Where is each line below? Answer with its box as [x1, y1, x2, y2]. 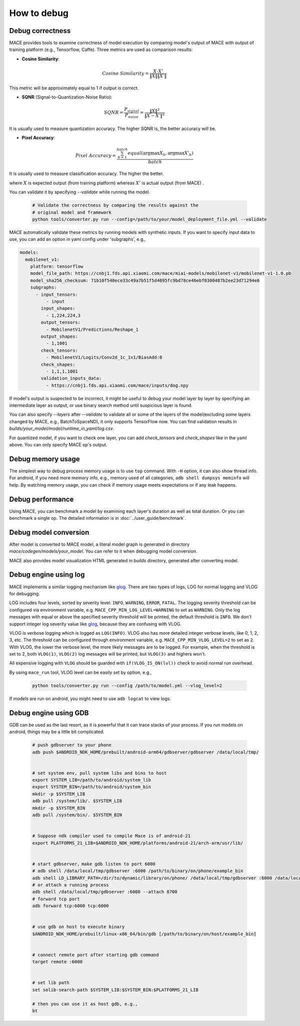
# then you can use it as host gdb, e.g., [32, 1001, 138, 1007]
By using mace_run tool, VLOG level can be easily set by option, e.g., [9, 669, 152, 675]
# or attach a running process [32, 882, 109, 888]
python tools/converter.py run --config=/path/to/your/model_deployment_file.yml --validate [32, 216, 267, 222]
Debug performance [9, 495, 74, 503]
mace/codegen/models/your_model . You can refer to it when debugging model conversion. [9, 548, 197, 554]
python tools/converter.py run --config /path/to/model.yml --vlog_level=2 [32, 683, 222, 688]
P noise [124, 112, 138, 119]
